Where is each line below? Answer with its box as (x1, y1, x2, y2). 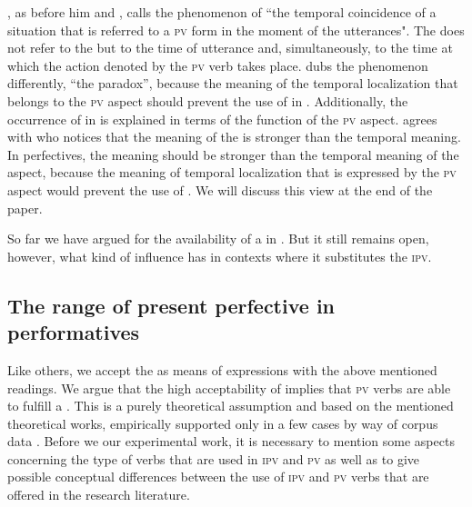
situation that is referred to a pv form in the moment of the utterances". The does (7, 20, 465, 39)
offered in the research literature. (7, 485, 190, 504)
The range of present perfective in (7, 291, 336, 319)
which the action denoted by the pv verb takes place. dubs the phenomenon (7, 55, 428, 75)
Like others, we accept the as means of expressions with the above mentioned (7, 360, 437, 379)
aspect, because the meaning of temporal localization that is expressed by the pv (7, 163, 457, 182)
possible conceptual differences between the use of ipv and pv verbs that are (7, 467, 429, 486)
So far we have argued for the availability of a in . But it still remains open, (7, 229, 429, 248)
